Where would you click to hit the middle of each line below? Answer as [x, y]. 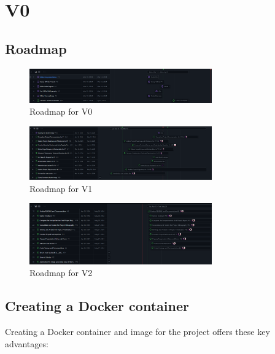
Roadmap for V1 [61, 188]
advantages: [27, 343]
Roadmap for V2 [61, 273]
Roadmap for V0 [61, 111]
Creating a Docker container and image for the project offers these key [137, 331]
